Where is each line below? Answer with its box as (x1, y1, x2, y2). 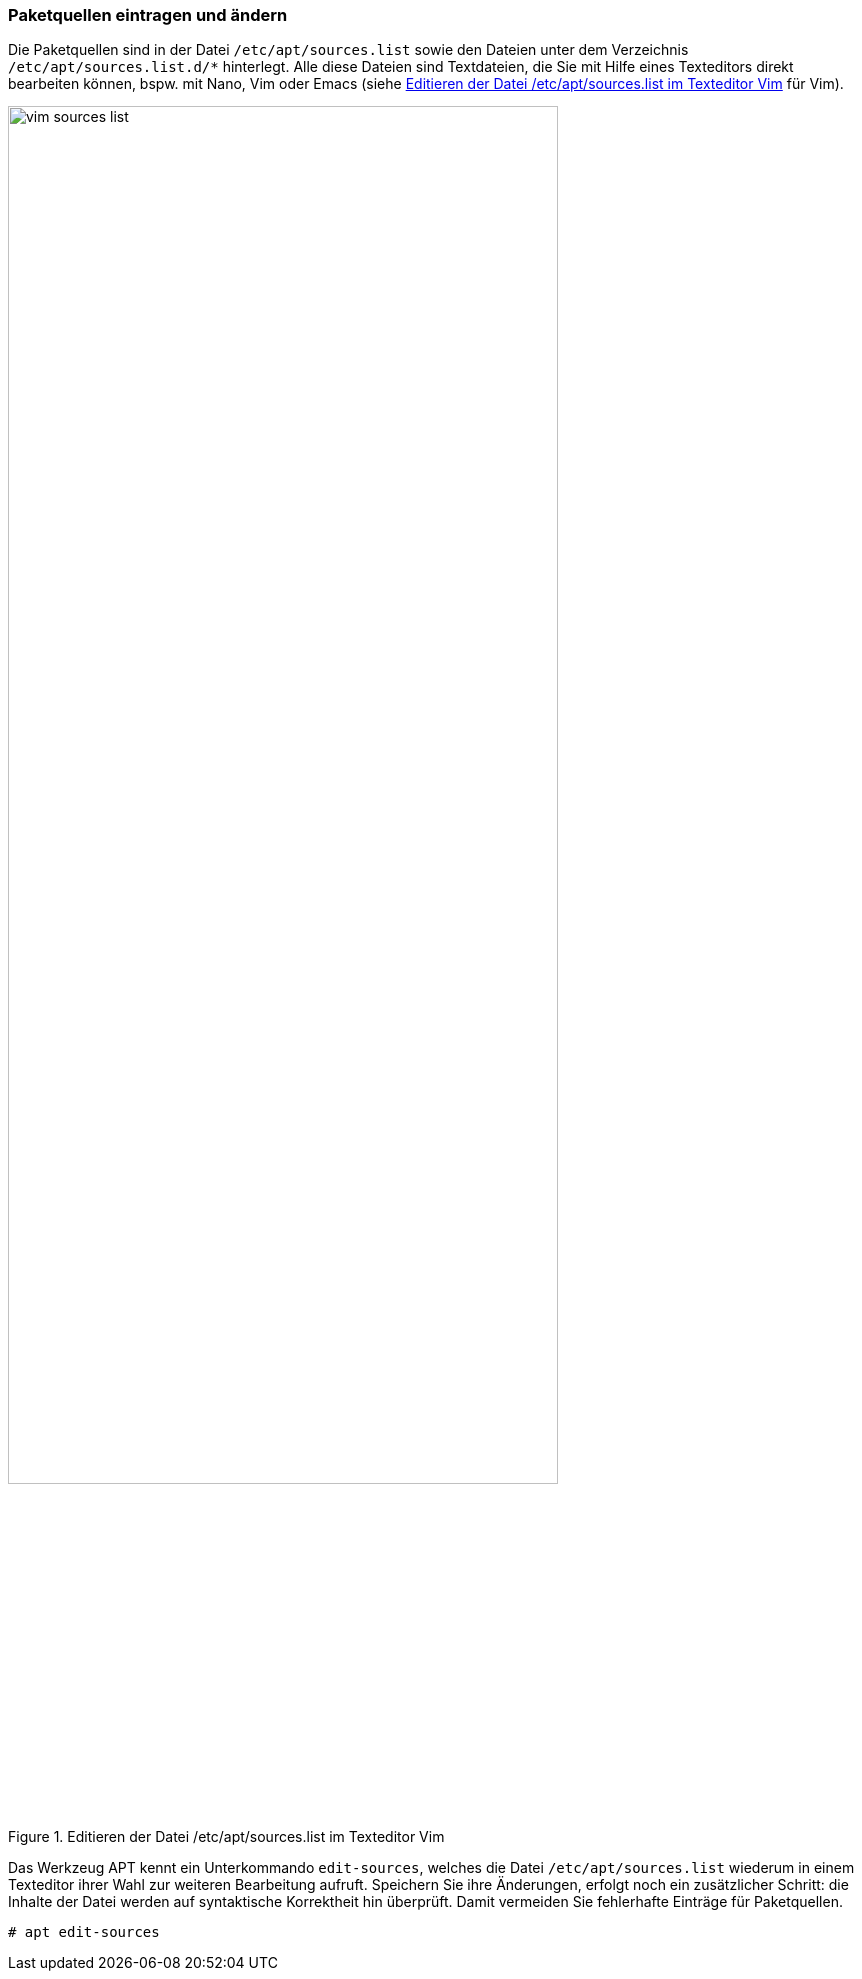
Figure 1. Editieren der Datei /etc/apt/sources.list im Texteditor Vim (8, 1827, 445, 1845)
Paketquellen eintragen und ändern (8, 5, 288, 25)
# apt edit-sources (8, 1923, 160, 1940)
